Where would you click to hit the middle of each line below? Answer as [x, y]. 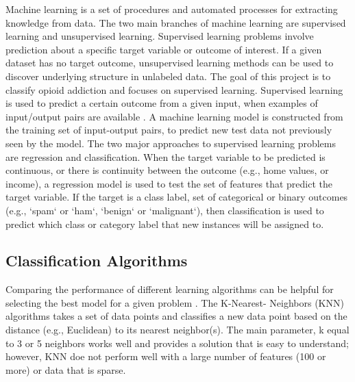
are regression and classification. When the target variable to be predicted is [166, 156]
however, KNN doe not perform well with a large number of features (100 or [166, 356]
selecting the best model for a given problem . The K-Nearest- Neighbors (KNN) [175, 302]
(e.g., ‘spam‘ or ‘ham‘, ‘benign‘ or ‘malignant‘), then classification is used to [165, 210]
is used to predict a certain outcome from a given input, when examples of [162, 103]
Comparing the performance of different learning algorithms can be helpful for [170, 289]
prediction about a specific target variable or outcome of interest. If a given [164, 49]
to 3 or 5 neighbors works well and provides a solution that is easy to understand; [177, 343]
